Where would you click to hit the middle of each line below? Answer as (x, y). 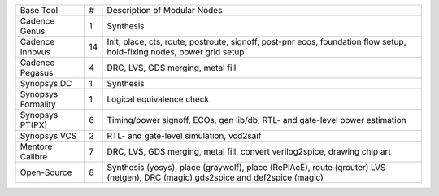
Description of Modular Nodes (165, 10)
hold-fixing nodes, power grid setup (176, 52)
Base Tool (39, 10)
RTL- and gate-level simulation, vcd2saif (184, 136)
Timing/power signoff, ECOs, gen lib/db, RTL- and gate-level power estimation (256, 120)
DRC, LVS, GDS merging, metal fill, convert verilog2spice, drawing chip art (249, 152)
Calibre (34, 157)
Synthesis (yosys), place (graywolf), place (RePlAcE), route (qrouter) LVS (246, 167)
